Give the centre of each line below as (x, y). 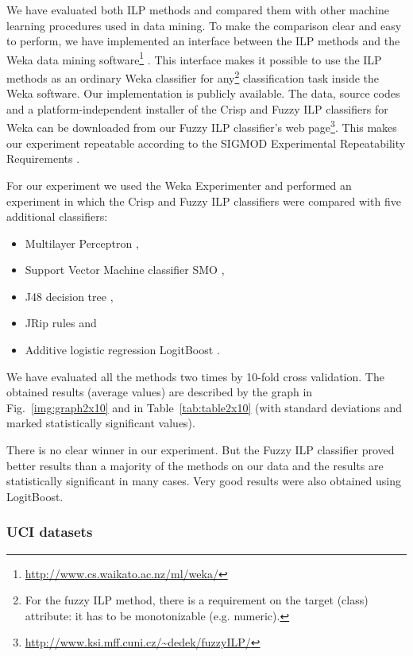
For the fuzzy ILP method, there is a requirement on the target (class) (197, 600)
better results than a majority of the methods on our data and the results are (195, 465)
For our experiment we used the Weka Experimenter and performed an (179, 185)
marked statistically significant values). (101, 423)
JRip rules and (61, 323)
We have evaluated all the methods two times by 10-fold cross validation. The (195, 376)
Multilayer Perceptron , (82, 243)
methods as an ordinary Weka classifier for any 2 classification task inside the (193, 77)
